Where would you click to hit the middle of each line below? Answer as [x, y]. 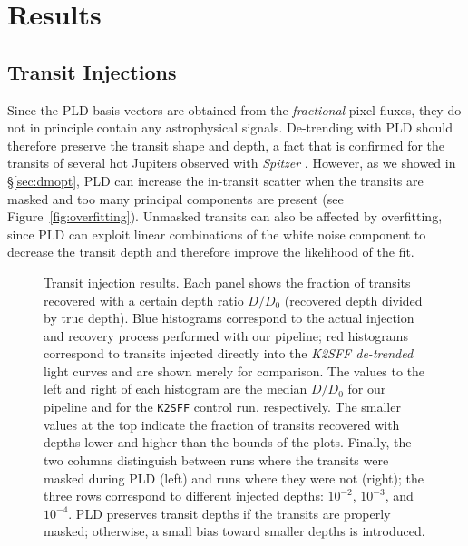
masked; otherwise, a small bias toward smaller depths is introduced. [234, 531]
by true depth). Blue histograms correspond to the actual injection [229, 318]
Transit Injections [92, 71]
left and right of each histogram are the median [175, 389]
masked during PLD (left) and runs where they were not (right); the [234, 478]
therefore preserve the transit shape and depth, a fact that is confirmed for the [226, 145]
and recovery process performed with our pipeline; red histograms [226, 335]
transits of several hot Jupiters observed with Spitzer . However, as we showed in [232, 163]
